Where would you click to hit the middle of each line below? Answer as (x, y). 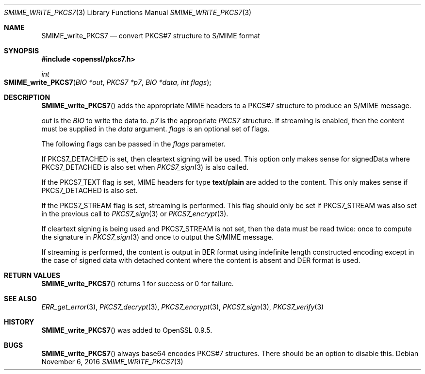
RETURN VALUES (32, 275)
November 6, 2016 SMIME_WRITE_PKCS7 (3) (112, 362)
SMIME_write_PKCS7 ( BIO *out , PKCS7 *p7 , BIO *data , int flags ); (108, 82)
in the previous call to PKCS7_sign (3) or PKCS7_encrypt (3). (135, 214)
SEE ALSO (20, 299)
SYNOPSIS (22, 51)
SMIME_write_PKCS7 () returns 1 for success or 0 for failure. (138, 284)
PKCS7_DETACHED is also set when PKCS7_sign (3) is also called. (145, 167)
